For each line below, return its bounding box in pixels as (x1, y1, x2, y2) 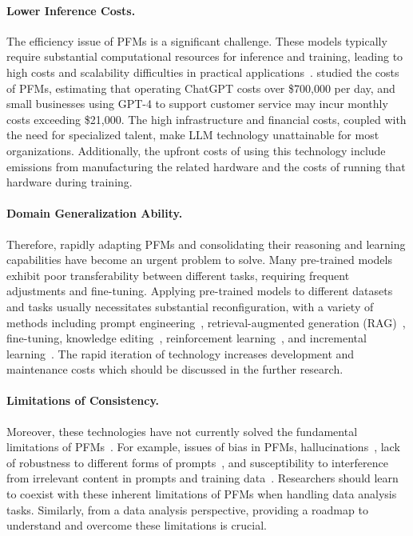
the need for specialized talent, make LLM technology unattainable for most (6, 126, 379, 143)
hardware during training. (6, 174, 133, 190)
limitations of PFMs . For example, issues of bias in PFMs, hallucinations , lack (6, 438, 400, 455)
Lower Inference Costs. (6, 2, 136, 18)
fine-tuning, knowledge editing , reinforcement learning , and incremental (6, 330, 367, 346)
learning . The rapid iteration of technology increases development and (6, 345, 355, 362)
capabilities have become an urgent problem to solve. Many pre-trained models (6, 251, 392, 268)
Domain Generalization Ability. (6, 205, 183, 222)
